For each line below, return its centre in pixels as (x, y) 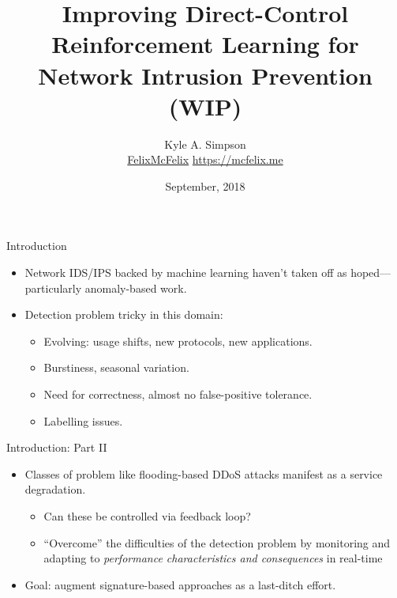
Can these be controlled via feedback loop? (147, 516)
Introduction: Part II (57, 447)
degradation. (55, 489)
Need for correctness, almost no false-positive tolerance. (178, 394)
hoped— (371, 273)
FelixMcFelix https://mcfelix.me (205, 159)
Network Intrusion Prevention (205, 75)
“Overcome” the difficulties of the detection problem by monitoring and (217, 542)
